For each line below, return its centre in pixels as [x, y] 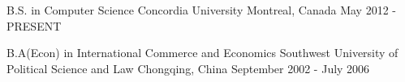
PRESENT [34, 25]
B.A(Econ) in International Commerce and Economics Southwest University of [202, 53]
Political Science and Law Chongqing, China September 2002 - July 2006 [188, 68]
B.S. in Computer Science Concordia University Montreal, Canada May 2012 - [201, 10]
